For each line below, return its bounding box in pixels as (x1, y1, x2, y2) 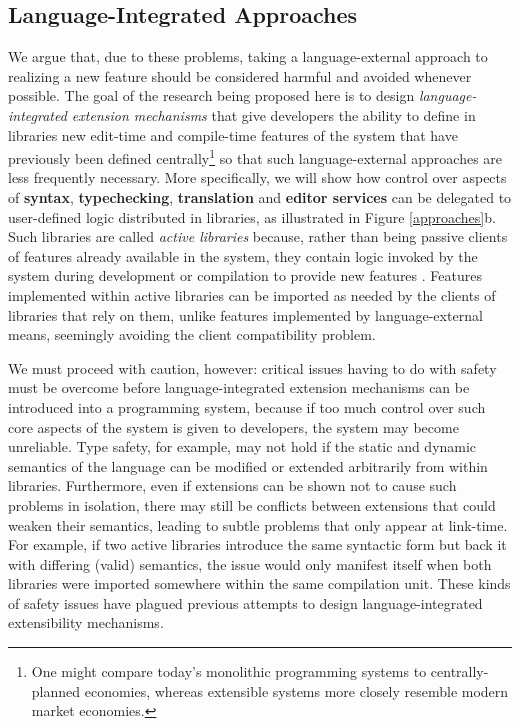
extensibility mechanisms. (8, 612, 164, 633)
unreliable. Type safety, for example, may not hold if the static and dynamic (8, 436, 477, 457)
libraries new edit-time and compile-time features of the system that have (8, 124, 458, 145)
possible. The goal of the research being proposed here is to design (8, 85, 415, 106)
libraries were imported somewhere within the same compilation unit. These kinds (8, 573, 511, 594)
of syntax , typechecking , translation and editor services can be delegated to (8, 187, 512, 208)
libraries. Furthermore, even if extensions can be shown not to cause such (8, 475, 457, 496)
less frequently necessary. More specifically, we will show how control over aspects (8, 167, 507, 188)
